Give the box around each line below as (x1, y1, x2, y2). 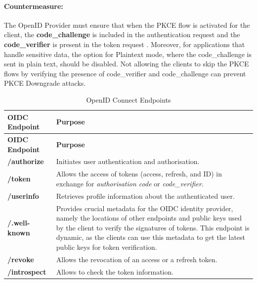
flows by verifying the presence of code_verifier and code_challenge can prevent (4, 68, 246, 78)
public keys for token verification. (56, 241, 157, 252)
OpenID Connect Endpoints (86, 94, 171, 105)
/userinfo (7, 190, 39, 201)
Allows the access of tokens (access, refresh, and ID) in (56, 169, 222, 179)
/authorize (7, 156, 44, 167)
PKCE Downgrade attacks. (4, 78, 86, 88)
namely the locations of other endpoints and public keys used (56, 213, 242, 223)
